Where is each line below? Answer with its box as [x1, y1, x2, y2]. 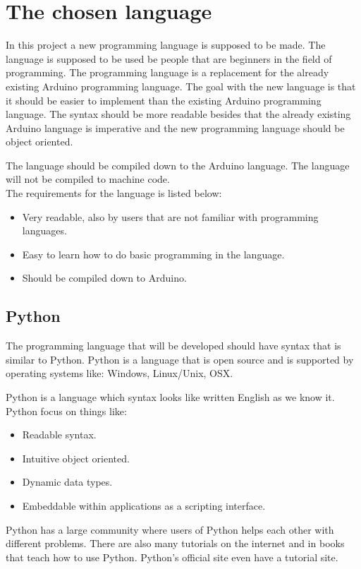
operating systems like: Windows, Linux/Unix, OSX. [6, 366, 233, 381]
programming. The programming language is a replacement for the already [6, 65, 329, 80]
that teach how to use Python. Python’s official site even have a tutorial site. [6, 549, 338, 564]
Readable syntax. [22, 427, 97, 442]
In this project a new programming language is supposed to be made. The [6, 37, 326, 52]
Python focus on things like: [6, 403, 127, 418]
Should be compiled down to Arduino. [22, 270, 187, 285]
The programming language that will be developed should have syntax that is [6, 338, 341, 353]
